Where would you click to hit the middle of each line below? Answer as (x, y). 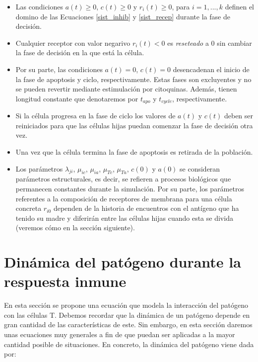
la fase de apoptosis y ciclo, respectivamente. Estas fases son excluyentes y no (133, 79)
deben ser (239, 116)
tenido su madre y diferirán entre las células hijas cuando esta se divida (124, 218)
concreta (29, 208)
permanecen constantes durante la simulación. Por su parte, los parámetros (130, 188)
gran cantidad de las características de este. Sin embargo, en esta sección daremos (128, 324)
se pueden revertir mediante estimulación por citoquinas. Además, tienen (126, 89)
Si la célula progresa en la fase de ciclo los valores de (96, 116)
